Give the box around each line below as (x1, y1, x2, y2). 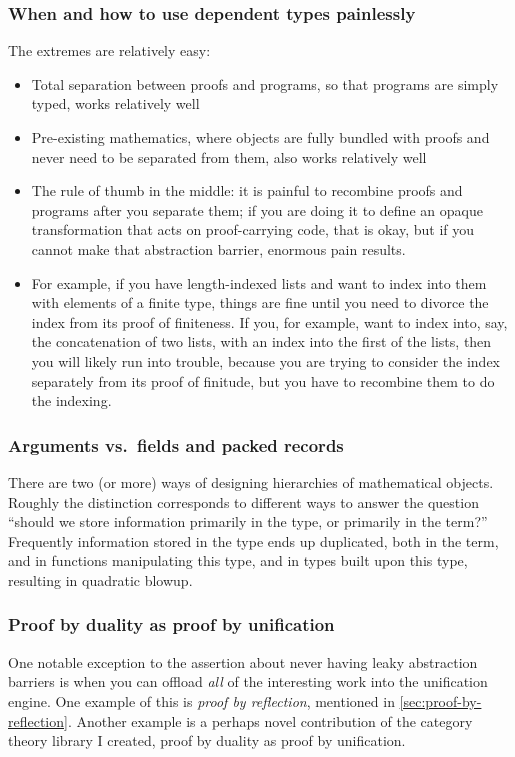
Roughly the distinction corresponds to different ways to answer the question (8, 491, 479, 512)
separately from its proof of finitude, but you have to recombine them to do (31, 370, 495, 391)
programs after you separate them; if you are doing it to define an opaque (31, 199, 483, 220)
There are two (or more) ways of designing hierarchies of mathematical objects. (8, 471, 494, 492)
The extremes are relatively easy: (8, 40, 211, 61)
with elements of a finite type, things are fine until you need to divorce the (31, 292, 489, 313)
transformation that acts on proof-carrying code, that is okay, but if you (31, 219, 475, 240)
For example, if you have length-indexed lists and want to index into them (31, 272, 487, 293)
